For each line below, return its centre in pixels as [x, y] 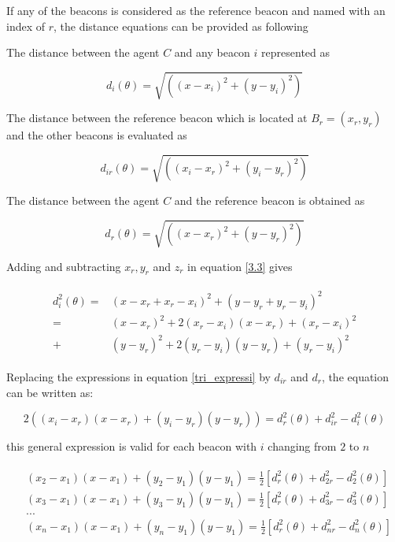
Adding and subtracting [64, 266]
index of [26, 26]
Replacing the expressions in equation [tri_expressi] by [138, 377]
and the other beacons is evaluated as [97, 135]
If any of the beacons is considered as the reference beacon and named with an [196, 10]
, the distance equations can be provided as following [181, 26]
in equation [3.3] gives [240, 266]
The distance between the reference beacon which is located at [157, 118]
